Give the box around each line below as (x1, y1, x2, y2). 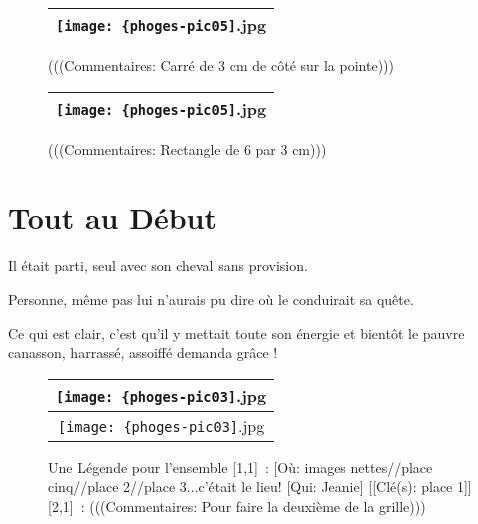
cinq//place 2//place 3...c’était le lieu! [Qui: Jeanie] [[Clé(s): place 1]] (48, 476, 472, 497)
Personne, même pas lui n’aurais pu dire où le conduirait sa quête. (8, 288, 414, 309)
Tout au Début (8, 197, 217, 238)
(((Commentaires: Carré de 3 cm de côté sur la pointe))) (48, 55, 394, 75)
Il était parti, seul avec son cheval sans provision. (8, 255, 308, 276)
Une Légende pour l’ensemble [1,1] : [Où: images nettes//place (48, 456, 433, 477)
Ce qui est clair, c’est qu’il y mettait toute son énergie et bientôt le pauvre (8, 322, 465, 343)
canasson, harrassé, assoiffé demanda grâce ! (8, 342, 278, 363)
